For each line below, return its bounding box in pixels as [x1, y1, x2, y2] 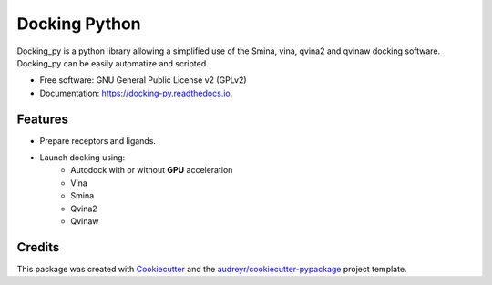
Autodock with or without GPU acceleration [70, 165, 233, 176]
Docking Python [16, 14, 141, 34]
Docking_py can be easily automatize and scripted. [16, 57, 209, 68]
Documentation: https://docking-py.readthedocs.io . [39, 87, 233, 98]
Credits [16, 239, 60, 255]
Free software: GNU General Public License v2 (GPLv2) [39, 75, 247, 86]
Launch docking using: [39, 152, 126, 163]
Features [16, 111, 68, 127]
